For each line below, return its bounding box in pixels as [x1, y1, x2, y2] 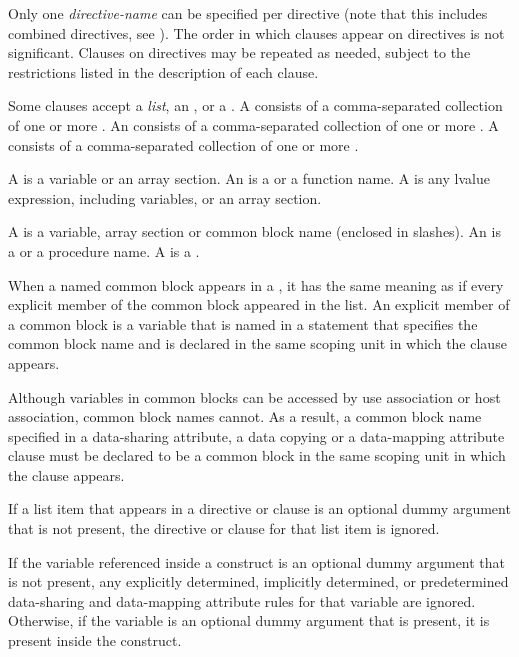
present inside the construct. [8, 630, 182, 651]
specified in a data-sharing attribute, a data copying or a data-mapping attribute [8, 425, 505, 446]
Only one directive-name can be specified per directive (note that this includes [8, 3, 488, 23]
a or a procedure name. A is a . [8, 240, 200, 261]
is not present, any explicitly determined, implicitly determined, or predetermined [8, 571, 509, 592]
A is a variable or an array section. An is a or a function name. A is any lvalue [8, 168, 490, 189]
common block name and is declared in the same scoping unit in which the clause [8, 333, 507, 354]
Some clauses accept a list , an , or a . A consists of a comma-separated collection [8, 95, 503, 116]
